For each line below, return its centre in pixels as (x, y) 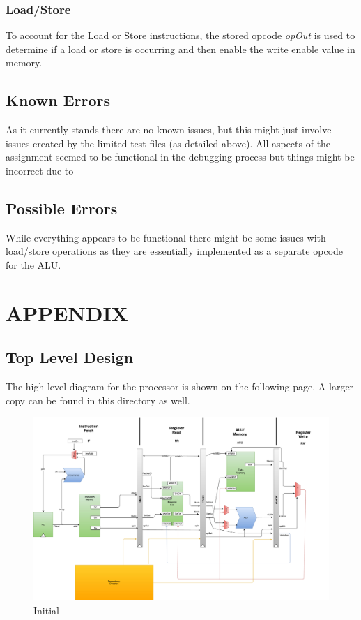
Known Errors (58, 100)
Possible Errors (62, 208)
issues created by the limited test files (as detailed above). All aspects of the (168, 143)
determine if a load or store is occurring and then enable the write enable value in (180, 49)
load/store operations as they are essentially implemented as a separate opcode (175, 251)
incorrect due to (40, 170)
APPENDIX (67, 312)
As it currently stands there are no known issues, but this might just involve (169, 130)
